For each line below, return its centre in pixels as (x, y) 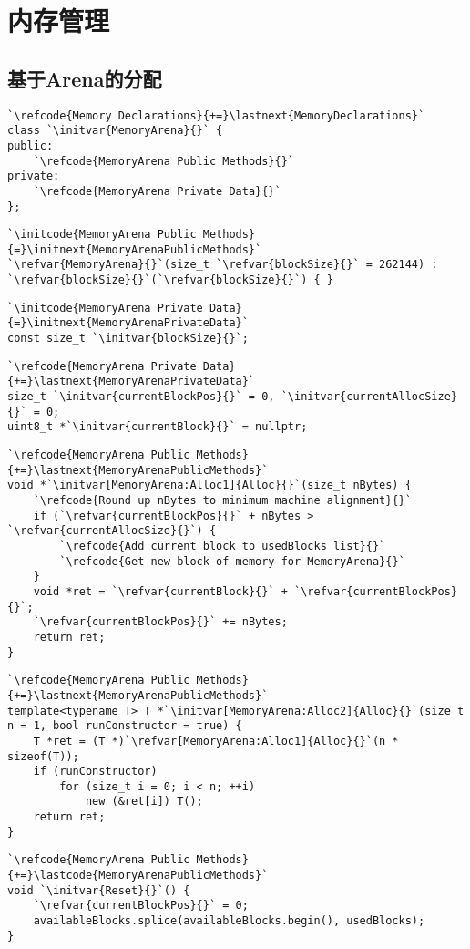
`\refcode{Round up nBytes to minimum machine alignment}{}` (222, 501)
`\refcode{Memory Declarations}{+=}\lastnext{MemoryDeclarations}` (216, 115)
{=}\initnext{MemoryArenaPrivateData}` (128, 323)
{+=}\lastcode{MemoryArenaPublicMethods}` (138, 876)
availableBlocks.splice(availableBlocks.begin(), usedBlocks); (229, 921)
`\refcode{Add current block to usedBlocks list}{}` (223, 546)
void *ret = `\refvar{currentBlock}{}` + (160, 591)
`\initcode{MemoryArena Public (102, 235)
